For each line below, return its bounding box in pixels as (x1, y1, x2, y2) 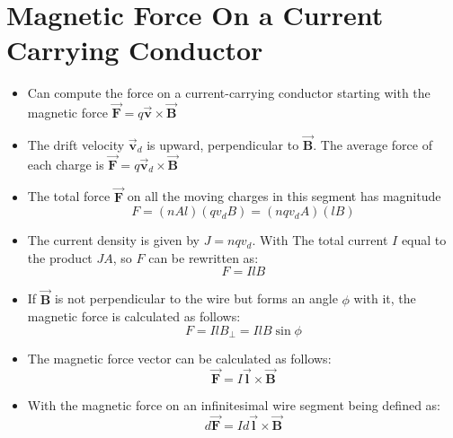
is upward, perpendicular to (147, 135, 299, 153)
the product (27, 248, 93, 267)
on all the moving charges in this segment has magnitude (127, 187, 441, 206)
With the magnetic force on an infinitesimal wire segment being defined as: (27, 396, 440, 415)
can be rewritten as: (148, 248, 259, 267)
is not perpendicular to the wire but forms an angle (54, 289, 338, 308)
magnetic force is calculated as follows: (27, 307, 241, 326)
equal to (401, 231, 447, 250)
